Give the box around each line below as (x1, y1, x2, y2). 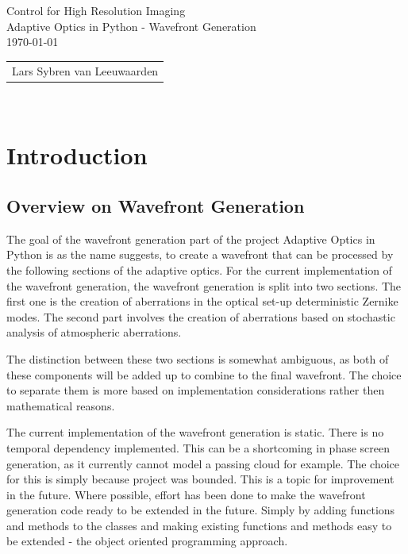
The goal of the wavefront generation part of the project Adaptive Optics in (6, 230, 375, 247)
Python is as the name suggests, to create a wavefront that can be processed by (6, 246, 394, 263)
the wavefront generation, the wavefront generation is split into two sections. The (6, 277, 402, 294)
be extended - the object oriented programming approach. (6, 533, 288, 549)
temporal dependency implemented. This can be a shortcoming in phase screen (6, 439, 391, 456)
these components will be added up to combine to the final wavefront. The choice (6, 366, 402, 383)
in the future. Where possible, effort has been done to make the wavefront (6, 486, 366, 502)
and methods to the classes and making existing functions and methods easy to (6, 517, 392, 533)
